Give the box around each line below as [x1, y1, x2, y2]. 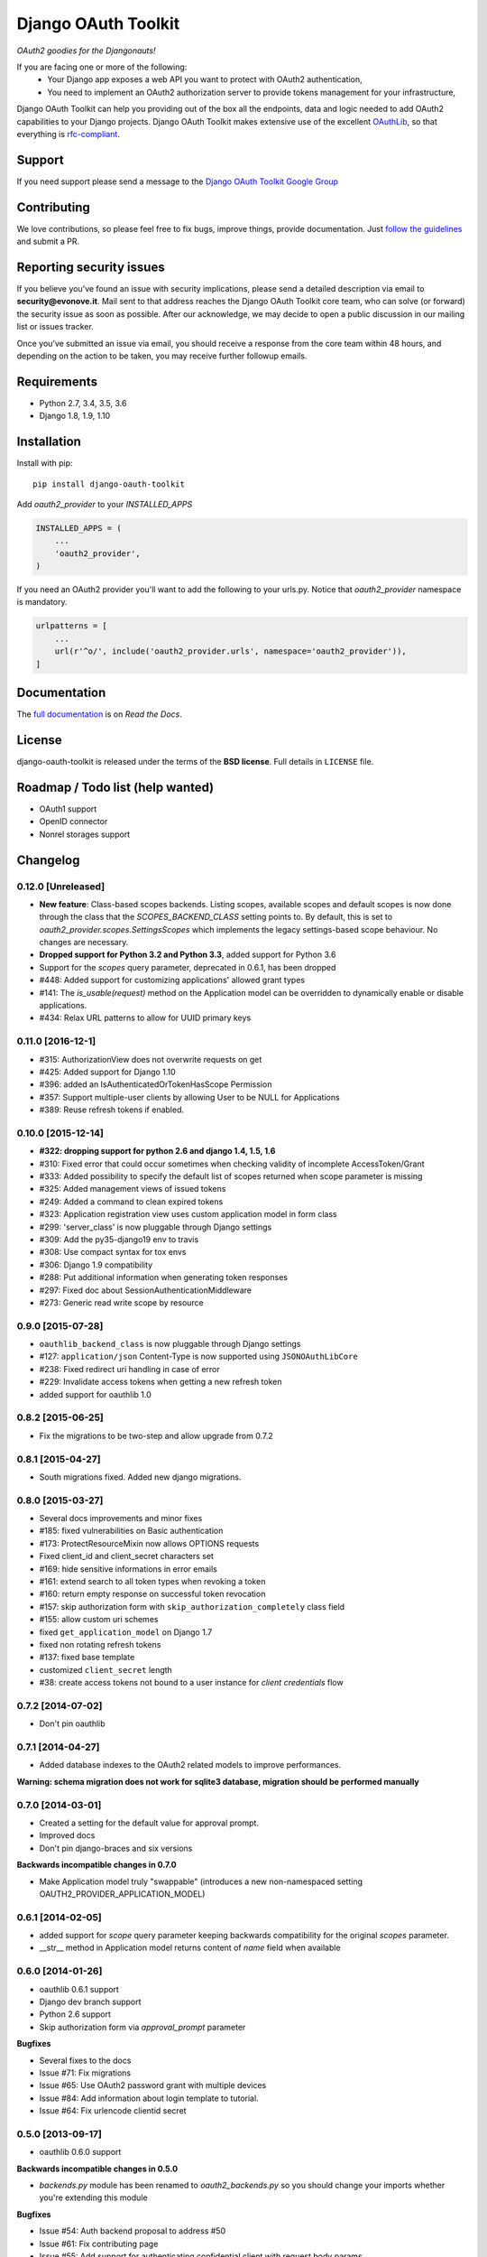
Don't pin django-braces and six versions [39, 1843, 193, 1853]
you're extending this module [39, 2192, 148, 2203]
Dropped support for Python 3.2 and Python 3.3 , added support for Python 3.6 [39, 949, 336, 961]
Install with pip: [16, 458, 73, 469]
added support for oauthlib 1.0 [39, 1389, 152, 1399]
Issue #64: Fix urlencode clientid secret [39, 2105, 187, 2116]
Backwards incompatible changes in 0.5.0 [16, 2163, 179, 2174]
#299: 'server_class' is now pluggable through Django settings [39, 1221, 272, 1232]
